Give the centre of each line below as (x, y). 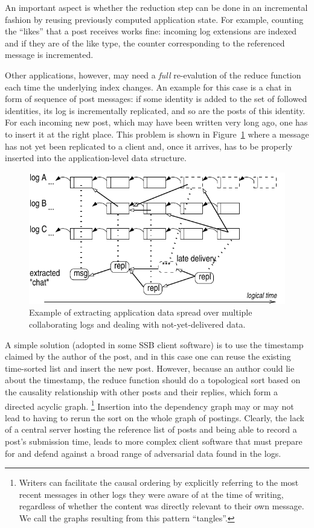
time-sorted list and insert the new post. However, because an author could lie (150, 368)
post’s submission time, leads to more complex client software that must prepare (154, 441)
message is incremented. (49, 55)
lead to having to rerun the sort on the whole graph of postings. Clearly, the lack (155, 417)
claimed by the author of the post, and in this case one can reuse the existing (148, 356)
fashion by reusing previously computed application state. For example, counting (154, 19)
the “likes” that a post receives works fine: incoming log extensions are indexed (151, 31)
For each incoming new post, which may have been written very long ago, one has (156, 122)
